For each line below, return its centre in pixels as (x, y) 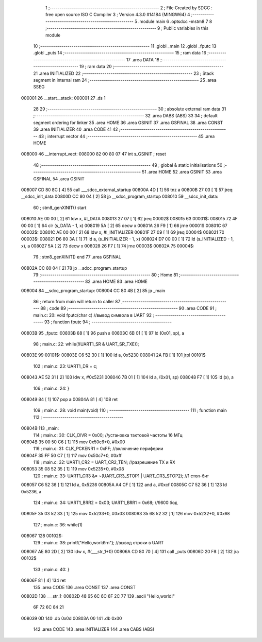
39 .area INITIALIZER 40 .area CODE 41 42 (76, 129)
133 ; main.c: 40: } (51, 569)
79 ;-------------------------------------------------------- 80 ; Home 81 (106, 275)
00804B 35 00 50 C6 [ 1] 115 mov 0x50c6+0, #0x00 (73, 442)
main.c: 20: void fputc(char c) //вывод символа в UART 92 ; (94, 315)
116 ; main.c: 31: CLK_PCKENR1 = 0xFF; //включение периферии (98, 449)
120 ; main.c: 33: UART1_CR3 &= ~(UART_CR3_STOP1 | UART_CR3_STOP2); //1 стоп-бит (121, 476)
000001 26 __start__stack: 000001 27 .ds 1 (63, 98)
